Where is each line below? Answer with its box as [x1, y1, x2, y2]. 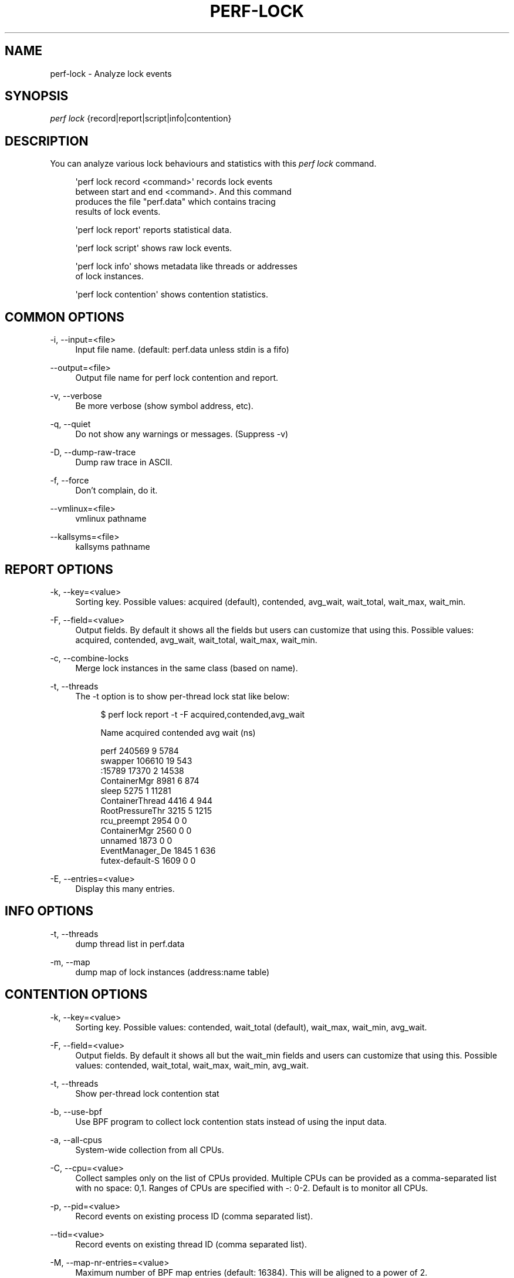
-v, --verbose [50, 391, 102, 401]
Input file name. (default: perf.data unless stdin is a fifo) [75, 344, 289, 355]
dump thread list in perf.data [75, 938, 185, 949]
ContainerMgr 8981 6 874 [100, 775, 199, 786]
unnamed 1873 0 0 [100, 835, 173, 846]
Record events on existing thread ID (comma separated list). [75, 1239, 307, 1249]
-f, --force [50, 475, 89, 486]
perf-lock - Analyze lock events [50, 68, 172, 79]
